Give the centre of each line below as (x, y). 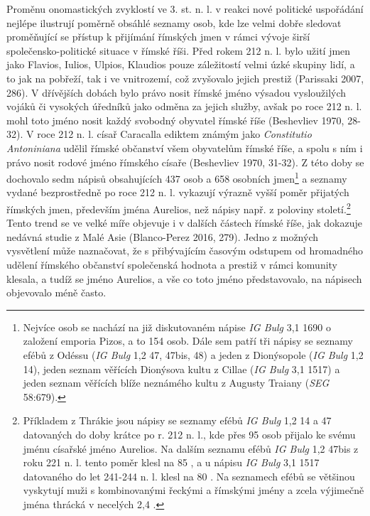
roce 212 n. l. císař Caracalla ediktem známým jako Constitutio (174, 134)
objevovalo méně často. (56, 292)
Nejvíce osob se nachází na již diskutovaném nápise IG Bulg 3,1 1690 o (177, 327)
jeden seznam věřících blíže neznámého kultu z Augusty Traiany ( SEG (176, 383)
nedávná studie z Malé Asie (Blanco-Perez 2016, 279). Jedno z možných (162, 236)
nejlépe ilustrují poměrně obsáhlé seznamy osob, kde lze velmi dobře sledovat (174, 22)
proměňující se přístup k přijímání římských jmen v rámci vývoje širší (158, 37)
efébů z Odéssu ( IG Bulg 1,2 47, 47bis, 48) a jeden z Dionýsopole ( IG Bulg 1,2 (193, 354)
